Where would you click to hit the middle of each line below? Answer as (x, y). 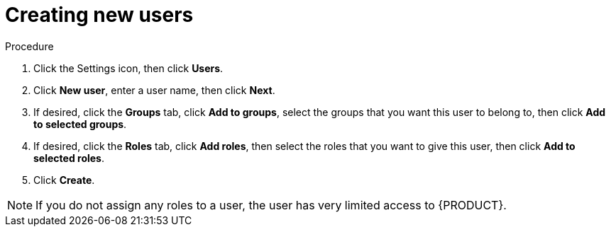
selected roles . (69, 158)
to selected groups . (80, 124)
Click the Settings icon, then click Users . (128, 68)
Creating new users (99, 15)
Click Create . (64, 180)
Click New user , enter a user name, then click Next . (154, 90)
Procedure (29, 46)
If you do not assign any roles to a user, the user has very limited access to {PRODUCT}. (271, 205)
